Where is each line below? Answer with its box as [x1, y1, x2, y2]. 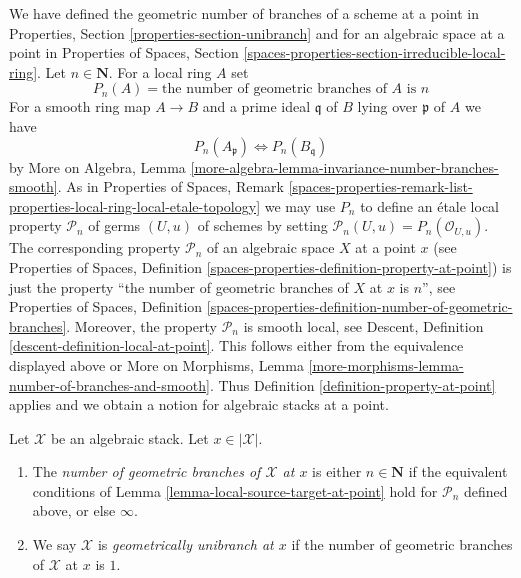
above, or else [32, 500, 116, 521]
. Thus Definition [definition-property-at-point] [209, 374, 496, 395]
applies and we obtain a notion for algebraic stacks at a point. [9, 394, 389, 415]
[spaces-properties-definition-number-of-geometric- [206, 296, 513, 317]
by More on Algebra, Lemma [9, 156, 186, 177]
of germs [88, 215, 141, 236]
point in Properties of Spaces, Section [9, 42, 239, 63]
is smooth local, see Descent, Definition [243, 315, 484, 336]
